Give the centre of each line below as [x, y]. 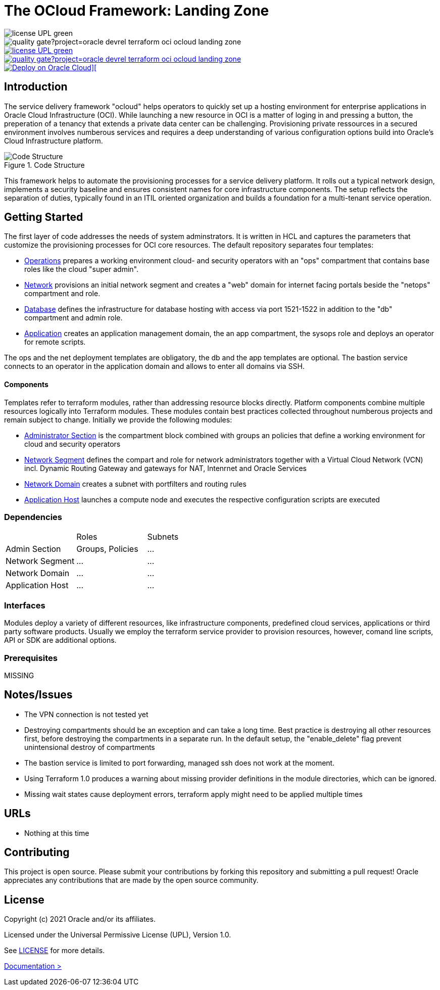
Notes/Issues [38, 695]
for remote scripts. [55, 342]
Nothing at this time [57, 833]
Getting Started [44, 217]
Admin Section [33, 549]
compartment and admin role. [74, 318]
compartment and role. [62, 294]
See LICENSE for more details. [55, 951]
